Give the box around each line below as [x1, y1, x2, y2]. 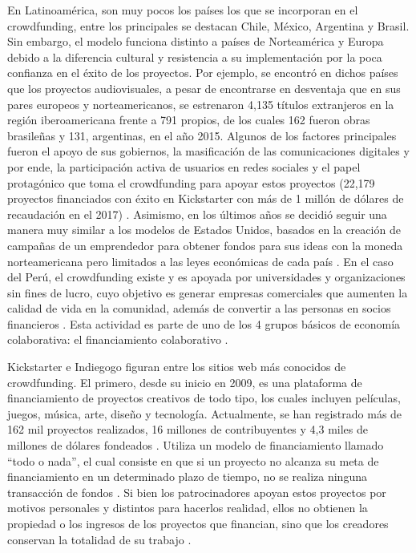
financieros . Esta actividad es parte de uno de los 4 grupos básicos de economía [7, 315, 401, 332]
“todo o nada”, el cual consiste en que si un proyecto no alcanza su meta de [7, 452, 379, 469]
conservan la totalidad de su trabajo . [7, 531, 192, 547]
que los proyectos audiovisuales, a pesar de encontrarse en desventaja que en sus [7, 79, 401, 96]
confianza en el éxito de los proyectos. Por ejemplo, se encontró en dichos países [7, 64, 398, 81]
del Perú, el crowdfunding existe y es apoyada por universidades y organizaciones [7, 268, 406, 285]
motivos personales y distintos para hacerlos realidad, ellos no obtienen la [7, 499, 368, 516]
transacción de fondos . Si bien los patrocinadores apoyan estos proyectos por [7, 483, 386, 500]
